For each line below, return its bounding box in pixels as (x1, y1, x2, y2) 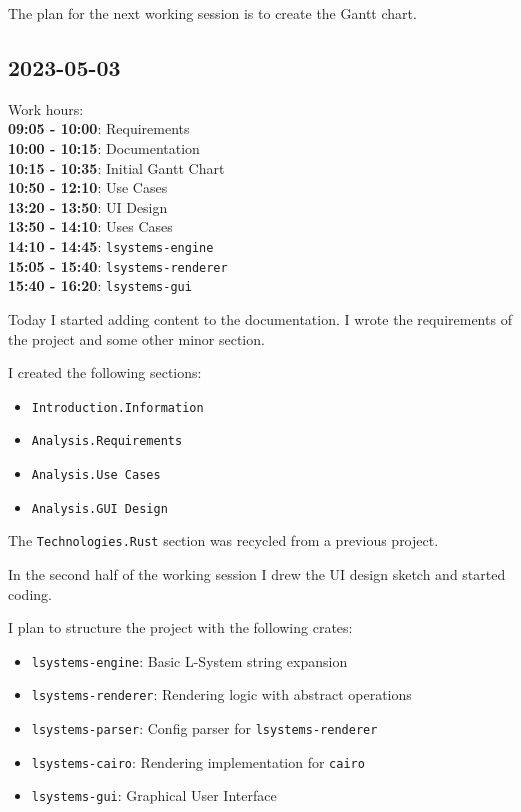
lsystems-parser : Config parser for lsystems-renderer (31, 718, 378, 739)
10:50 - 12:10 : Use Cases (8, 177, 168, 198)
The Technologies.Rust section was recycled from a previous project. (8, 530, 439, 551)
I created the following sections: (8, 362, 202, 383)
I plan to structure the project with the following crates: (8, 617, 353, 638)
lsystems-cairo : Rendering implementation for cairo (31, 751, 365, 772)
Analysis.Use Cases (31, 468, 161, 483)
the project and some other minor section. (8, 328, 265, 349)
